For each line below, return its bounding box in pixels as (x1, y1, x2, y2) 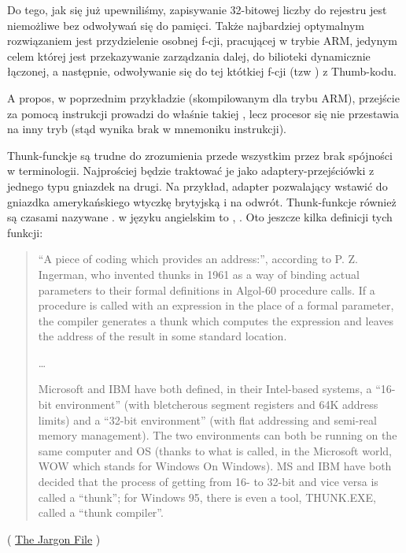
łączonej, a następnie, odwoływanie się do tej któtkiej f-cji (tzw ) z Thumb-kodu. (7, 63, 397, 80)
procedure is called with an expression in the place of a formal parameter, (38, 297, 394, 314)
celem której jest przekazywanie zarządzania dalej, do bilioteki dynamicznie (7, 47, 371, 64)
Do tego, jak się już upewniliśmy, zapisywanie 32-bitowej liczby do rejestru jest (7, 2, 387, 17)
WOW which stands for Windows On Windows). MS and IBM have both (38, 458, 392, 474)
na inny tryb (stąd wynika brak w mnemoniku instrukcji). (7, 121, 286, 137)
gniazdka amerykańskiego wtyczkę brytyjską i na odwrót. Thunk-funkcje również (7, 193, 397, 210)
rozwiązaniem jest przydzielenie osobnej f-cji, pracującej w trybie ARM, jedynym (7, 32, 397, 49)
